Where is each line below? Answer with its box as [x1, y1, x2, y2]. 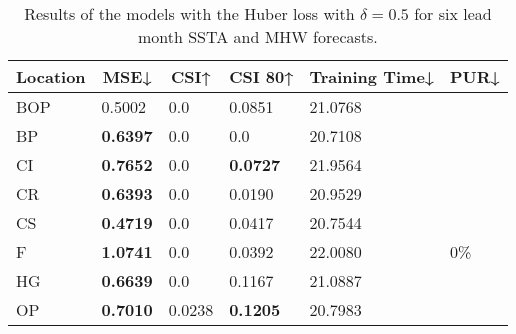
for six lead [414, 2, 492, 25]
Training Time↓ [309, 65, 435, 88]
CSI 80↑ [229, 65, 294, 88]
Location [16, 65, 86, 88]
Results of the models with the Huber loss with [24, 2, 355, 25]
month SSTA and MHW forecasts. [137, 25, 378, 48]
